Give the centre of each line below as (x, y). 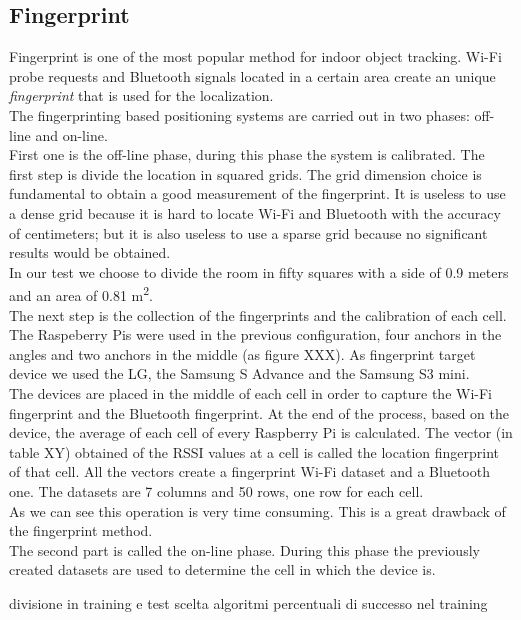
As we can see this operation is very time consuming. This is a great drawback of (257, 510)
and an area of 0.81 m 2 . (81, 293)
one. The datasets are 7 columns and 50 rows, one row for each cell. (216, 490)
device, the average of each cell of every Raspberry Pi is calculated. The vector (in (261, 432)
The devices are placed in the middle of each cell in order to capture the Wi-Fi (250, 392)
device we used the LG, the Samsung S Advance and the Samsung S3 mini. (239, 373)
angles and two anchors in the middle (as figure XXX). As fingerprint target (242, 353)
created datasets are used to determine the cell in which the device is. (222, 569)
